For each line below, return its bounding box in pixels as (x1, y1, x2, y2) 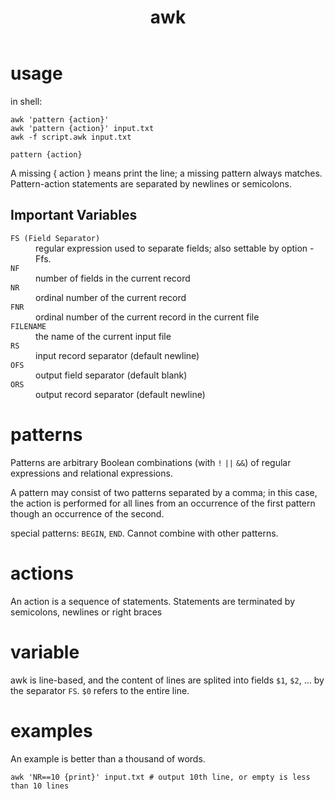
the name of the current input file (35, 330, 172, 342)
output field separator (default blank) (35, 369, 188, 381)
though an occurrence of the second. (10, 507, 165, 520)
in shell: (10, 95, 43, 107)
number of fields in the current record (35, 272, 191, 284)
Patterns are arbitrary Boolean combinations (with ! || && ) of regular (10, 456, 292, 468)
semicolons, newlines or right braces (10, 606, 163, 618)
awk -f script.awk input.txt (10, 132, 132, 142)
